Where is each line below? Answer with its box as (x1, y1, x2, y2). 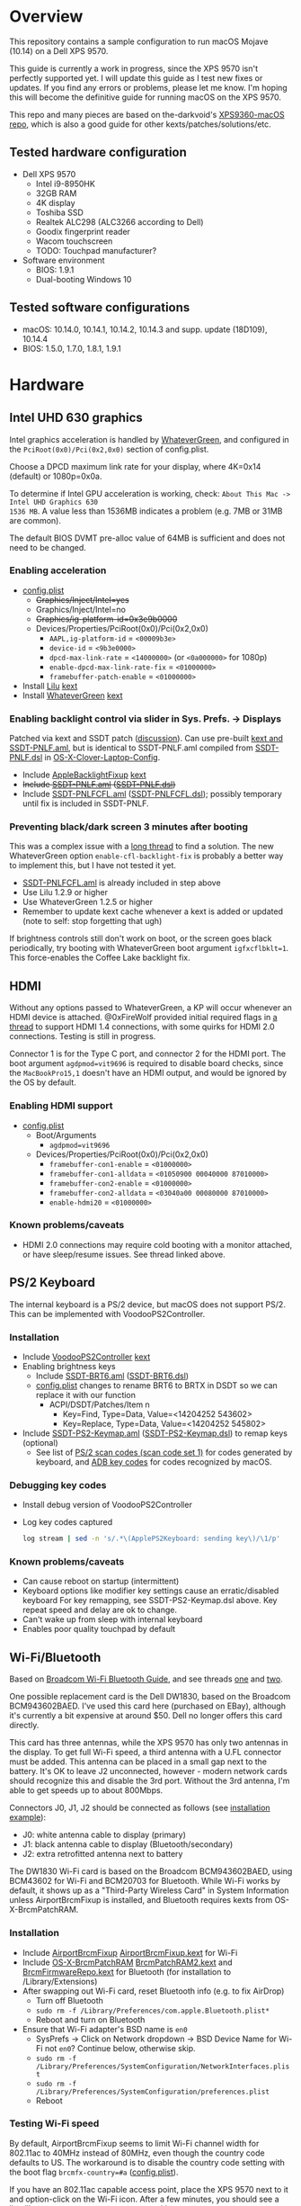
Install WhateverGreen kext (22, 690, 123, 701)
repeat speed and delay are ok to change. (22, 1604, 178, 1616)
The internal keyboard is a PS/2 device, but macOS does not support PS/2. (9, 1298, 286, 1310)
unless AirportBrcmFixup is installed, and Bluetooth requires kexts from (9, 1895, 273, 1906)
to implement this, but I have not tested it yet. (9, 860, 177, 871)
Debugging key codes (9, 1478, 107, 1491)
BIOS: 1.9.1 (35, 264, 75, 275)
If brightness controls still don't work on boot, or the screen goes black (9, 933, 272, 944)
